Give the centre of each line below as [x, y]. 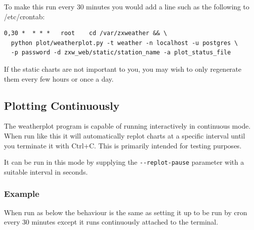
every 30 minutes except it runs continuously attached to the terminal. [111, 222]
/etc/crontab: [25, 16]
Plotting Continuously [62, 105]
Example [22, 194]
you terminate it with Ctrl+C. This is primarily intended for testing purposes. [123, 145]
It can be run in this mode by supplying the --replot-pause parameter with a [124, 162]
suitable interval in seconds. [46, 171]
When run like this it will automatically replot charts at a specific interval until [125, 135]
